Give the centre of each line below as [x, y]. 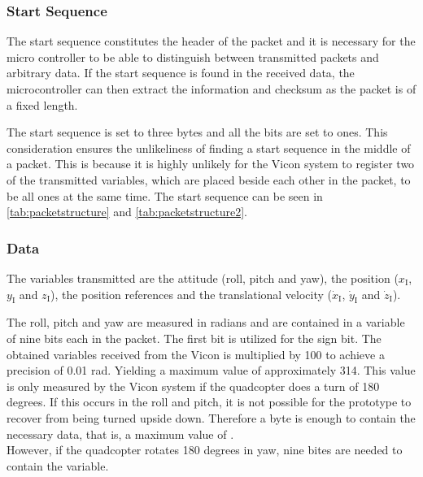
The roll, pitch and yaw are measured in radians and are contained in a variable [206, 322]
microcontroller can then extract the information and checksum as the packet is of [211, 89]
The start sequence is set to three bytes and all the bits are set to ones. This [197, 132]
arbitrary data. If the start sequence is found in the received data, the [181, 73]
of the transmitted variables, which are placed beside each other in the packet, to [209, 179]
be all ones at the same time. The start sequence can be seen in [165, 195]
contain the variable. [58, 465]
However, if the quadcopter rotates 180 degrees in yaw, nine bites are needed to [205, 450]
